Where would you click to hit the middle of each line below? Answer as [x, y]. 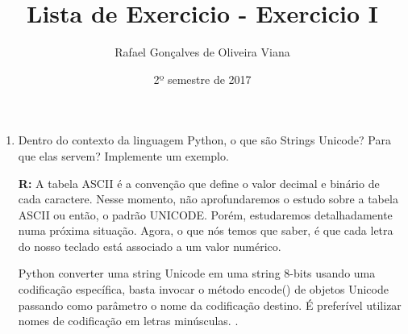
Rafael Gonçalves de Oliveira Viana [202, 52]
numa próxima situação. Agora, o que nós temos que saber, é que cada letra [206, 230]
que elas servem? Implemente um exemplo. [123, 155]
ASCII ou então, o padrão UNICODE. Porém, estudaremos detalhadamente [205, 214]
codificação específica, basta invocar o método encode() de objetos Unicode [203, 289]
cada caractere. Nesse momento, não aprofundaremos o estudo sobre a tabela [208, 199]
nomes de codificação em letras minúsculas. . [128, 321]
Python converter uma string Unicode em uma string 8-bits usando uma [197, 273]
